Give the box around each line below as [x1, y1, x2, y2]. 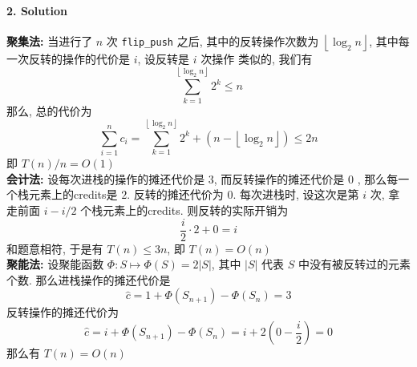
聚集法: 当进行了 [6, 32, 93, 49]
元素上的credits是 [28, 186, 118, 203]
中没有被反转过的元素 [298, 256, 411, 272]
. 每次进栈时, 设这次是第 [233, 186, 359, 203]
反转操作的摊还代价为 [6, 304, 119, 321]
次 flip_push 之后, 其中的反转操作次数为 [106, 32, 319, 49]
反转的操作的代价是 [28, 50, 130, 67]
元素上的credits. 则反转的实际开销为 [103, 202, 289, 219]
